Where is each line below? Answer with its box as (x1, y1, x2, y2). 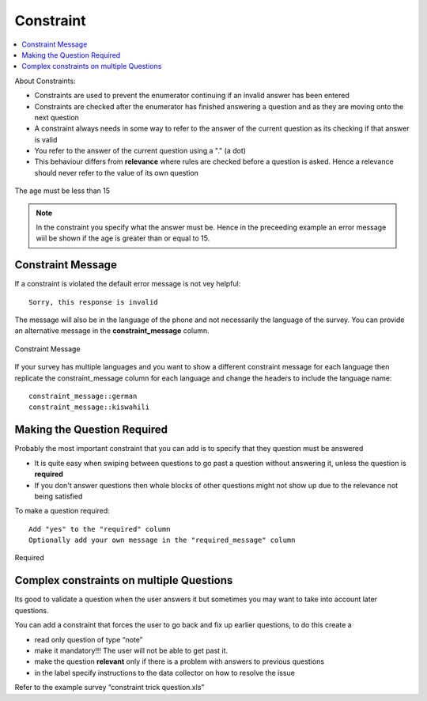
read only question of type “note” (34, 635, 143, 644)
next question (34, 112, 79, 122)
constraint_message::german (28, 392, 138, 401)
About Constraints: (14, 76, 76, 85)
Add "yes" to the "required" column (28, 525, 171, 533)
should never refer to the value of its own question (34, 168, 199, 177)
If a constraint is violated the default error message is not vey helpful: (14, 279, 241, 289)
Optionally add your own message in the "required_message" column (28, 536, 296, 545)
